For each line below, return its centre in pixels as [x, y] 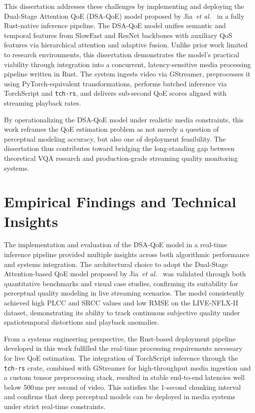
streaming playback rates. [43, 103]
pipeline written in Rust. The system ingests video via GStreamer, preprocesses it [127, 74]
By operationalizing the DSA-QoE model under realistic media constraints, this [124, 119]
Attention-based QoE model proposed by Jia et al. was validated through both [125, 274]
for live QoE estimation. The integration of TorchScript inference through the [121, 358]
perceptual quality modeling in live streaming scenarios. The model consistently [124, 293]
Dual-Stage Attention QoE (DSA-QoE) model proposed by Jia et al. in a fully [124, 16]
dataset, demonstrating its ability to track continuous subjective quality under [122, 312]
